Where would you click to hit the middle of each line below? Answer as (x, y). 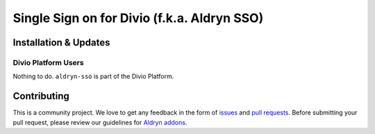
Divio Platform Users (48, 62)
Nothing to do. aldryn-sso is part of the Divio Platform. (93, 77)
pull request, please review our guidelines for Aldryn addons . (100, 122)
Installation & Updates (61, 42)
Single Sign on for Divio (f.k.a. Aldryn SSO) (138, 18)
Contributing (41, 96)
